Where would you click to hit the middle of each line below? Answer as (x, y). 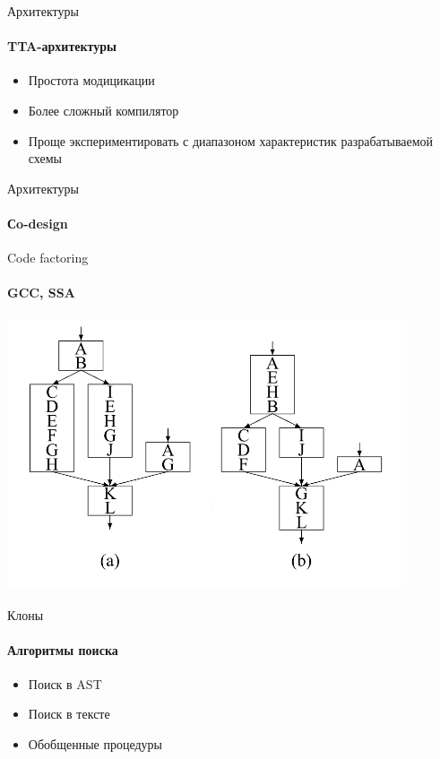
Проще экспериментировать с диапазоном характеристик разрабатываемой (231, 140)
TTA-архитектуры (62, 46)
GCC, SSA (41, 293)
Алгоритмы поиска (63, 649)
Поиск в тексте (69, 714)
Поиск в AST (65, 683)
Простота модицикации (91, 80)
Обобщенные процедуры (95, 744)
